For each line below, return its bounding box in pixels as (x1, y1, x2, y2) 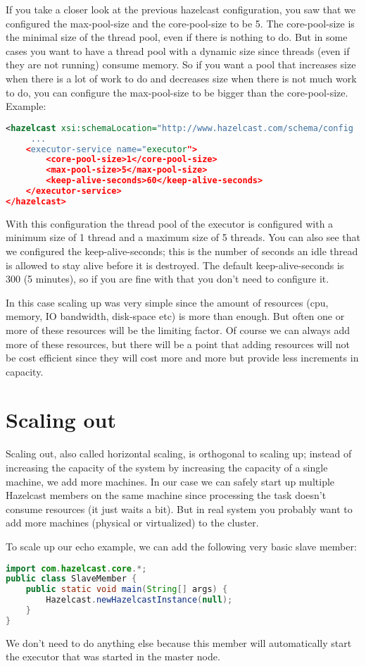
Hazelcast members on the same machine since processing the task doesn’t (6, 488, 327, 502)
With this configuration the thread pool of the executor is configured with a (6, 216, 334, 230)
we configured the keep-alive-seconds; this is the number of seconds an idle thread (6, 243, 358, 258)
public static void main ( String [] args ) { (25, 584, 228, 595)
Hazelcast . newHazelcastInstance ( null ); (46, 595, 233, 605)
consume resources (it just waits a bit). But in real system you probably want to (6, 501, 353, 516)
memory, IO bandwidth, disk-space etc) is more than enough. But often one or (6, 309, 345, 323)
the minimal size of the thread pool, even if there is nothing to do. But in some (6, 30, 348, 44)
